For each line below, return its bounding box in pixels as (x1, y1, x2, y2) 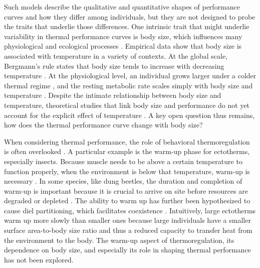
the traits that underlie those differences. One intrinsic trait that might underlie (4, 21, 249, 32)
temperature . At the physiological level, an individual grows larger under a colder (4, 70, 256, 81)
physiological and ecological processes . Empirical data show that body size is (4, 41, 242, 51)
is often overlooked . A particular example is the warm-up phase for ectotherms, (4, 146, 250, 157)
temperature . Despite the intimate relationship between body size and (4, 90, 221, 100)
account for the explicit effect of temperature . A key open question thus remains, (4, 109, 255, 120)
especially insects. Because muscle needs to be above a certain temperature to (4, 156, 242, 166)
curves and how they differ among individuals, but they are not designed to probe (4, 11, 255, 22)
